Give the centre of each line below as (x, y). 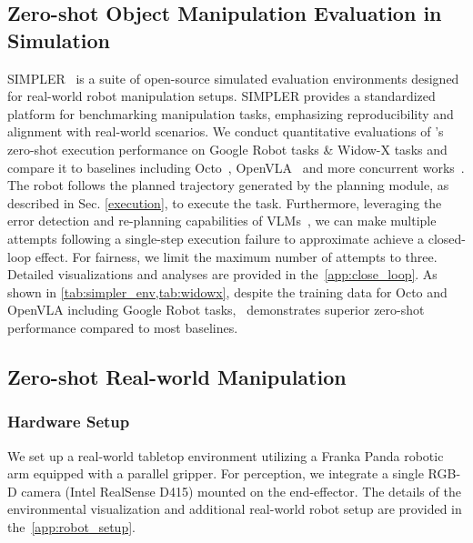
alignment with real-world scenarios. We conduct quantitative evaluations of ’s (226, 131)
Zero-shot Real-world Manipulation (177, 376)
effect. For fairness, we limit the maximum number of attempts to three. (236, 256)
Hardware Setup (69, 422)
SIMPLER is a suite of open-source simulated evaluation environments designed (233, 78)
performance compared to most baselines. (123, 327)
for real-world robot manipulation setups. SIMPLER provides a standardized (221, 96)
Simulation (59, 40)
